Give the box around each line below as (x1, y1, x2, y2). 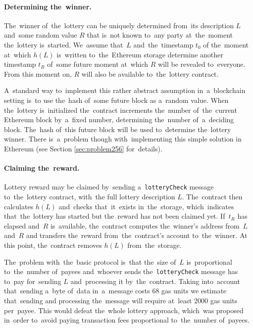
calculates (4, 201, 34, 211)
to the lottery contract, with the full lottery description (4, 191, 175, 201)
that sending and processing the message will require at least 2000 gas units (4, 295, 238, 305)
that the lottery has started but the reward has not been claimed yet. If (4, 211, 225, 221)
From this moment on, (4, 68, 72, 79)
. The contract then (182, 191, 243, 201)
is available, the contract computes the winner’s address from (50, 220, 240, 231)
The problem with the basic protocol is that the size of (4, 256, 176, 267)
